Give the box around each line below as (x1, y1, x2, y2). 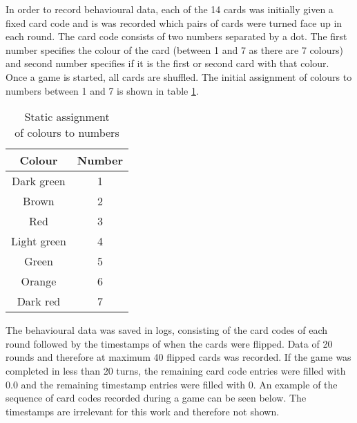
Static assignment (24, 109, 110, 125)
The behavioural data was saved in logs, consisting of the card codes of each (6, 323, 328, 337)
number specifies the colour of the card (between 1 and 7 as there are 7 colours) (6, 42, 343, 57)
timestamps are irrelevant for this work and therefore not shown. (6, 404, 280, 418)
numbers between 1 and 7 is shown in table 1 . (6, 83, 199, 97)
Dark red (17, 293, 61, 310)
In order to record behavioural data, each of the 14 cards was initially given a (6, 2, 334, 16)
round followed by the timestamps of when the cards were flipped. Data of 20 (6, 336, 333, 350)
